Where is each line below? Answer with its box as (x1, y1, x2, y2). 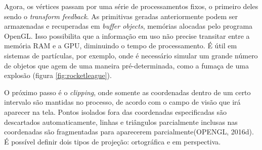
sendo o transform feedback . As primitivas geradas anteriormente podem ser (4, 11, 238, 21)
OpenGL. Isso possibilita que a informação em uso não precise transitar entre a (4, 30, 250, 41)
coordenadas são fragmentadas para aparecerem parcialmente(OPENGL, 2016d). (4, 126, 254, 137)
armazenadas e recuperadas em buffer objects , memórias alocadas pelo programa (4, 21, 253, 31)
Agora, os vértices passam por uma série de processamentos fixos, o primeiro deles (4, 1, 258, 11)
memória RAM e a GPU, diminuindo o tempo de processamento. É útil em (4, 40, 237, 51)
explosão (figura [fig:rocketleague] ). (4, 70, 112, 81)
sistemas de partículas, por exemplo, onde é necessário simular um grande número (4, 50, 258, 60)
